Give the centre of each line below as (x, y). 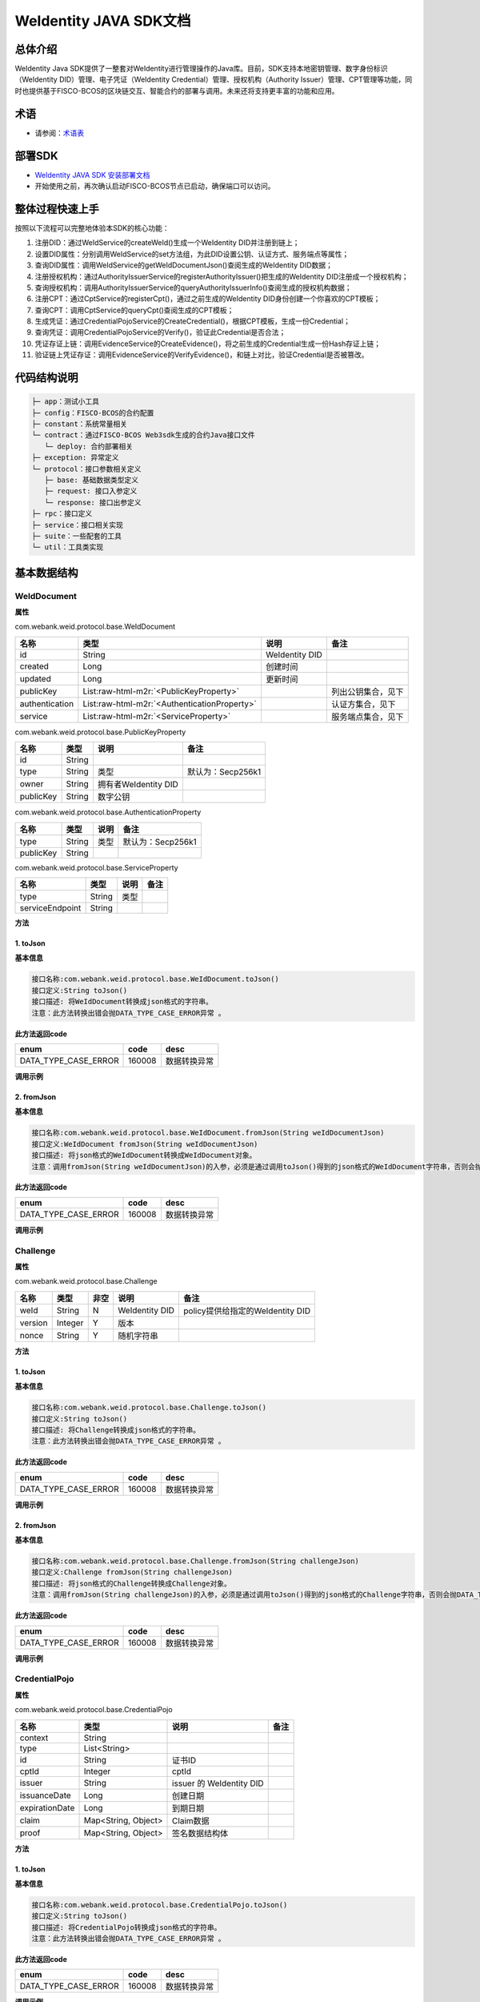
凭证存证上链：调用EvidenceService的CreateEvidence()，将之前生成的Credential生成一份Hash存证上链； (208, 344)
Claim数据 (191, 1820)
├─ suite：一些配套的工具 (77, 536)
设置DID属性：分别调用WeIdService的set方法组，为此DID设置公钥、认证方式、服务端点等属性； (192, 254)
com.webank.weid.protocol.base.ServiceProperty (97, 867)
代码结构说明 (46, 378)
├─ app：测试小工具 (66, 402)
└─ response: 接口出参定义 (93, 502)
